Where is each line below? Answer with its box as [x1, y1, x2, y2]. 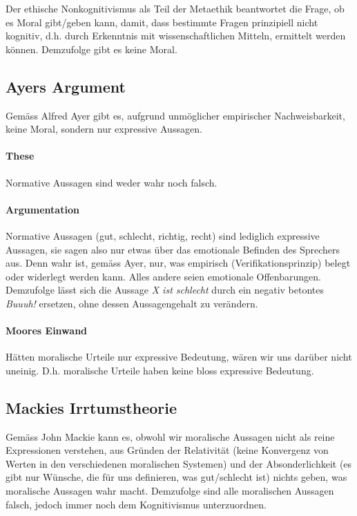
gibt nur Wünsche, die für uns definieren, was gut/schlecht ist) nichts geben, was [6, 470, 347, 484]
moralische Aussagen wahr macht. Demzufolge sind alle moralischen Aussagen [6, 484, 334, 498]
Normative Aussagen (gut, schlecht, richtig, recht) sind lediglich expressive [6, 228, 320, 242]
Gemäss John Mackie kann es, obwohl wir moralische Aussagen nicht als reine [6, 429, 335, 443]
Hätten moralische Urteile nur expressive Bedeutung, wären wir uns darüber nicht [6, 350, 352, 364]
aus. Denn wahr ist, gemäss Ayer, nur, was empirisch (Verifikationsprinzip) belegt [6, 256, 351, 270]
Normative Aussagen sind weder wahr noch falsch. [6, 175, 218, 189]
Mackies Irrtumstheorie [6, 396, 177, 418]
